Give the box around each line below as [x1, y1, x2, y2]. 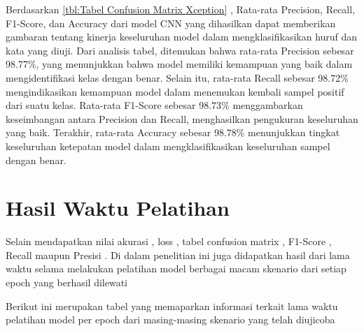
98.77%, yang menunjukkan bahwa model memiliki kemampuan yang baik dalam [6, 57, 353, 71]
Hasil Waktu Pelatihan [6, 193, 230, 222]
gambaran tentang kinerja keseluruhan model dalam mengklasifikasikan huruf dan [6, 29, 358, 44]
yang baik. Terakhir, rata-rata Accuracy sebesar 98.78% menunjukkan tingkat [6, 125, 340, 140]
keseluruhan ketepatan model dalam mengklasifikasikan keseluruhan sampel [6, 138, 330, 153]
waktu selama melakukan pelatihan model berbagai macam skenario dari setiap [6, 261, 346, 276]
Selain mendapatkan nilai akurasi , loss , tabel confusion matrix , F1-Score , [6, 234, 332, 249]
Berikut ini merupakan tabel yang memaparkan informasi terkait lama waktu [6, 298, 338, 313]
